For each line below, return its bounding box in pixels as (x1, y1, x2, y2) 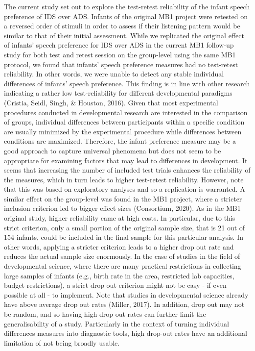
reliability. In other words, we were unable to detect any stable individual (4, 69, 224, 79)
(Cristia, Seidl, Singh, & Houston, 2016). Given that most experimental (4, 97, 218, 107)
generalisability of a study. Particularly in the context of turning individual (4, 318, 229, 328)
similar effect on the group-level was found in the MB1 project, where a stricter (4, 193, 242, 203)
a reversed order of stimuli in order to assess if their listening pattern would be (4, 21, 240, 31)
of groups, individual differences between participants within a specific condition (4, 117, 245, 127)
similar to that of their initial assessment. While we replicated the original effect (4, 30, 244, 40)
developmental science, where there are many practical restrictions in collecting (4, 261, 241, 271)
